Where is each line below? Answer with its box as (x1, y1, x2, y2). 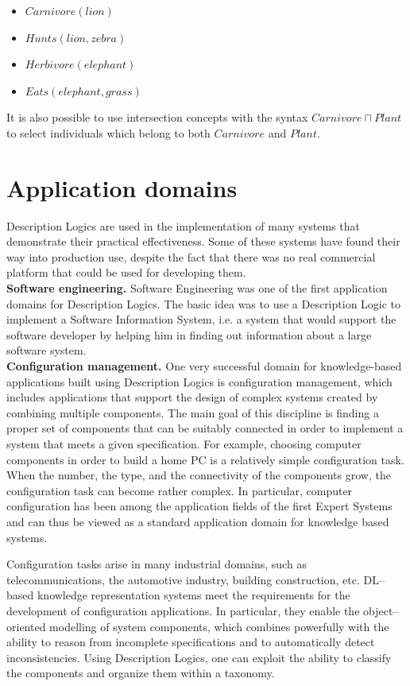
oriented (6, 618, 46, 634)
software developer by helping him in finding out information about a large (6, 326, 372, 343)
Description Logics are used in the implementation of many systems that (6, 217, 361, 234)
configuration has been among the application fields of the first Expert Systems (6, 498, 393, 514)
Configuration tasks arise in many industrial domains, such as (6, 556, 307, 572)
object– (363, 602, 399, 618)
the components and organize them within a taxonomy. (6, 665, 275, 681)
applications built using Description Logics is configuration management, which (6, 373, 393, 390)
